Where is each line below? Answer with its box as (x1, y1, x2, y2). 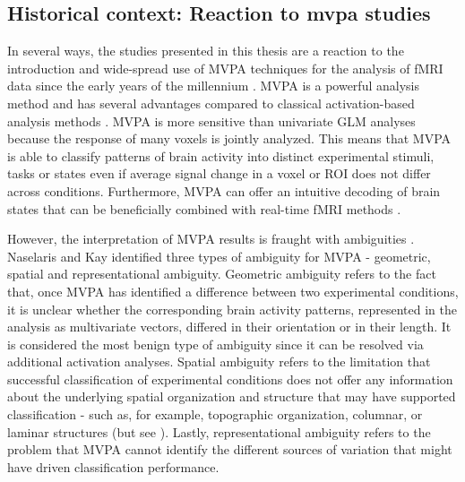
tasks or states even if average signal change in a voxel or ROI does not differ (7, 164, 431, 183)
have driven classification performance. (7, 457, 220, 476)
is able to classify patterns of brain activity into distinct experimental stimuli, (7, 146, 435, 165)
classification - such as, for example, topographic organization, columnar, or (7, 405, 423, 424)
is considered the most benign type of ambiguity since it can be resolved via (7, 334, 424, 353)
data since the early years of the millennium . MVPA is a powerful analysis (7, 76, 419, 95)
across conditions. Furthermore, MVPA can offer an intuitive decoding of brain (7, 181, 441, 200)
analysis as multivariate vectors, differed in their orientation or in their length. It (7, 317, 452, 336)
